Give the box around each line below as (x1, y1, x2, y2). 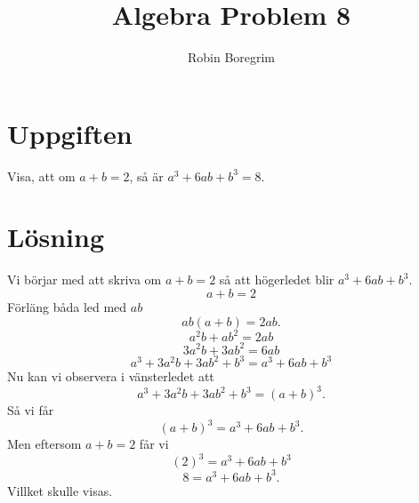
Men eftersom (7, 435, 82, 453)
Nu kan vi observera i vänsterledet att (7, 367, 214, 386)
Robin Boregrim (187, 48, 276, 67)
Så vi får (7, 401, 54, 419)
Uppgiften (7, 115, 133, 151)
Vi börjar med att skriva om (7, 270, 162, 289)
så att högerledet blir (219, 270, 334, 289)
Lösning (7, 219, 105, 255)
